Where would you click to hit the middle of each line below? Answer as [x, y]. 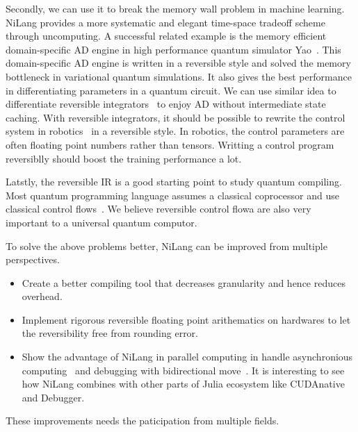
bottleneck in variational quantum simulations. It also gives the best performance [179, 76]
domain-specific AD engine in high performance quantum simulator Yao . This [173, 49]
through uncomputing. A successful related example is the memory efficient [166, 36]
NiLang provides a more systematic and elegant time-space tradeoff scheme [165, 22]
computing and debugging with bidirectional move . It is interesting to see [183, 370]
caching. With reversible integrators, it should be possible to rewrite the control [176, 117]
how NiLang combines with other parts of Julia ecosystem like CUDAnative [183, 384]
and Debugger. [53, 397]
